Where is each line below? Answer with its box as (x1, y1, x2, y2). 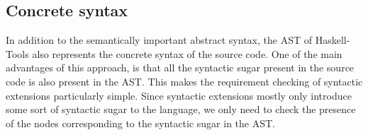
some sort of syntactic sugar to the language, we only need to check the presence (6, 102, 356, 117)
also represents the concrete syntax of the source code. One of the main (32, 46, 342, 61)
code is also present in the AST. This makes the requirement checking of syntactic (6, 74, 363, 88)
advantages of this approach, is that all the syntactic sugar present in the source (6, 60, 355, 75)
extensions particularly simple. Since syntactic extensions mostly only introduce (6, 88, 352, 102)
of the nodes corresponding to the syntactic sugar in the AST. (6, 115, 275, 130)
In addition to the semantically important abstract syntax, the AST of (6, 33, 312, 47)
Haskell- (315, 33, 350, 47)
